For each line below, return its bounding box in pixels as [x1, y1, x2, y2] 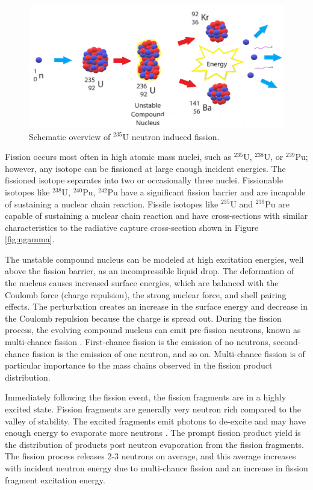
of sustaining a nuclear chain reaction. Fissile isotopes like [5, 197, 218, 210]
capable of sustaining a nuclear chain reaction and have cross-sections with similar [5, 209, 308, 222]
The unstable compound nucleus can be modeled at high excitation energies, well [5, 253, 304, 265]
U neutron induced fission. [122, 130, 220, 142]
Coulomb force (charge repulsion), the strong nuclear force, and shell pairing [5, 288, 287, 301]
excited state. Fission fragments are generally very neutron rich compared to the [5, 403, 301, 415]
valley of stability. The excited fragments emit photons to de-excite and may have [5, 414, 306, 427]
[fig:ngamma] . [5, 233, 55, 245]
